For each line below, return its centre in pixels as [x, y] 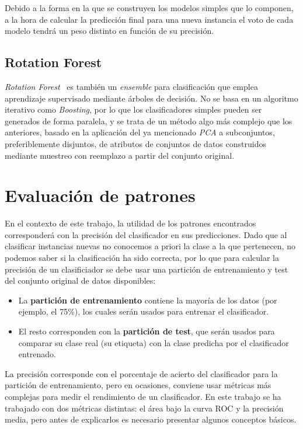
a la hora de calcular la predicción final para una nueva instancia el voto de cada [149, 19]
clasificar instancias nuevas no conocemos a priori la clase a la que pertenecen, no [150, 246]
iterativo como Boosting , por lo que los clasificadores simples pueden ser [133, 109]
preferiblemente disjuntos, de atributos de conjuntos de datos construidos [135, 143]
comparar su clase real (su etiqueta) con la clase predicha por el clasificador [154, 342]
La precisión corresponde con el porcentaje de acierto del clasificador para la [141, 373]
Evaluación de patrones [100, 195]
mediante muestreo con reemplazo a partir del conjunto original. [120, 155]
